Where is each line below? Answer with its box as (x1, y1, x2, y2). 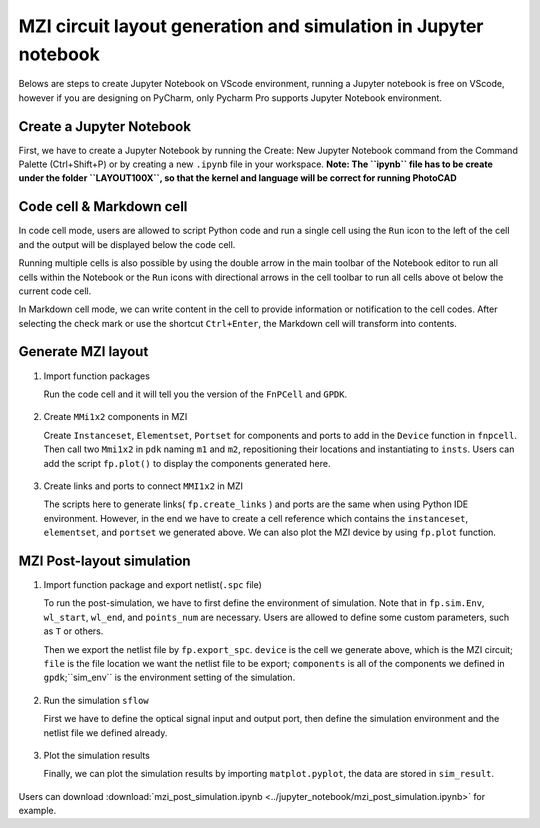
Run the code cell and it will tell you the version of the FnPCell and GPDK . (43, 388, 348, 400)
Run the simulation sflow (43, 694, 149, 706)
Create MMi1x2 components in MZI (43, 411, 188, 423)
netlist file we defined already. (43, 726, 168, 739)
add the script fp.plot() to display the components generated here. (43, 457, 331, 469)
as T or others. (43, 625, 104, 637)
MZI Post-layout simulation (18, 552, 191, 569)
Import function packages (43, 370, 150, 382)
